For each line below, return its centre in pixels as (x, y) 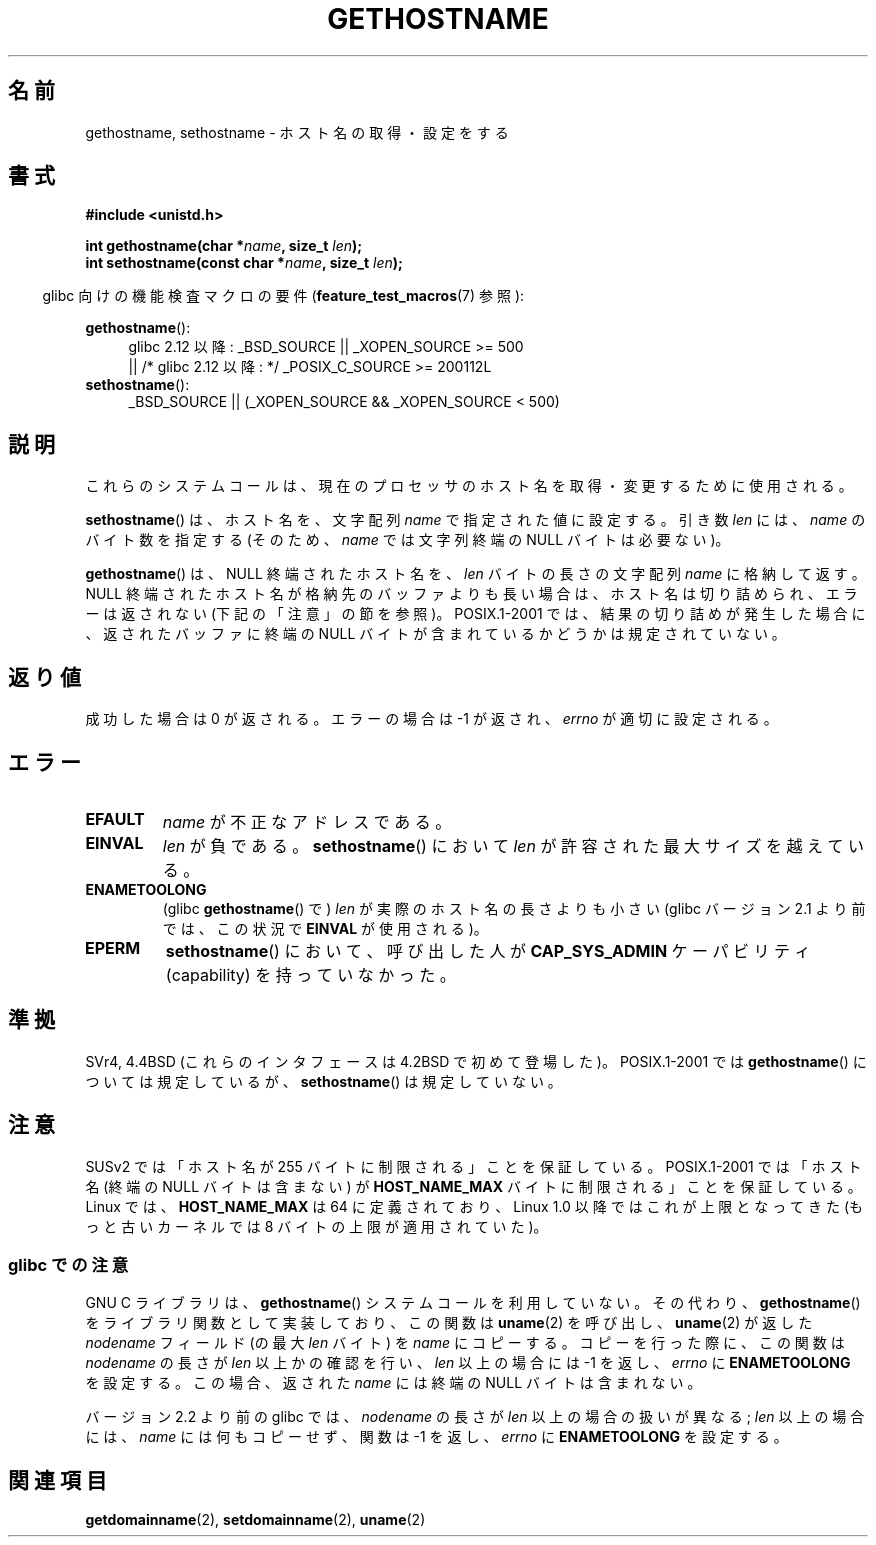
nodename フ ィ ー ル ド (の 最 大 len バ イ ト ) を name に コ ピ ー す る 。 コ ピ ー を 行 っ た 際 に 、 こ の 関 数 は (465, 1343)
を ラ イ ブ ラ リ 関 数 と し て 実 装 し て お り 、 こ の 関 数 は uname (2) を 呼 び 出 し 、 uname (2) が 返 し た (449, 1323)
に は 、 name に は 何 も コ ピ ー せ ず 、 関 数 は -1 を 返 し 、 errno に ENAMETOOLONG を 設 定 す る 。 (436, 1437)
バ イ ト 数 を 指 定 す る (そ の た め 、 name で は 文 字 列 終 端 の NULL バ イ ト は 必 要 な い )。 (407, 540)
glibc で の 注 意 (68, 1265)
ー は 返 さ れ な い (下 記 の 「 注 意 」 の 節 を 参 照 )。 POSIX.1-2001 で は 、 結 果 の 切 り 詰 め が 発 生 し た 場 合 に (475, 614)
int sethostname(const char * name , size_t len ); (244, 263)
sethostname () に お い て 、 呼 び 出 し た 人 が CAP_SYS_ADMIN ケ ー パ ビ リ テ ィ (488, 950)
